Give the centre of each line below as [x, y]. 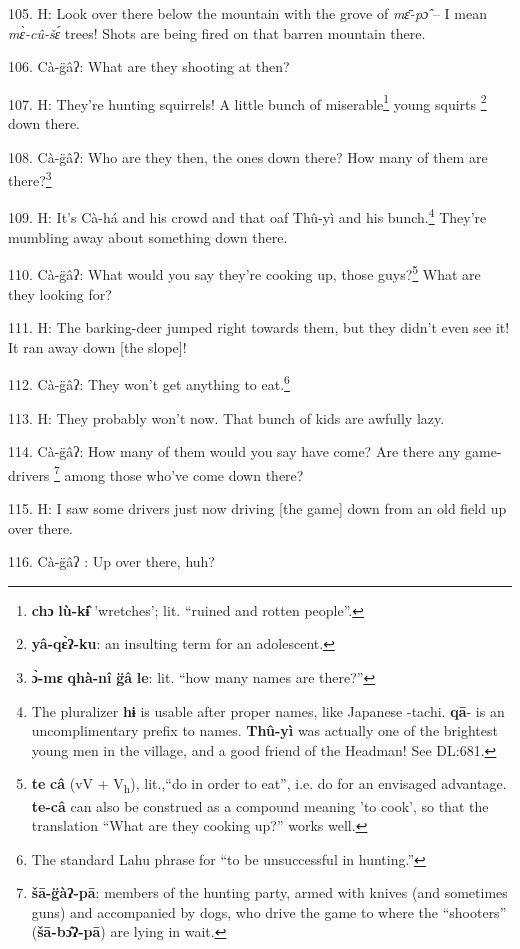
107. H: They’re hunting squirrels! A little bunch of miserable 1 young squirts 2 [247, 102]
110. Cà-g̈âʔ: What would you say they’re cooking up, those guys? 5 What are [244, 272]
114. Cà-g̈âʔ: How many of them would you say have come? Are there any [234, 451]
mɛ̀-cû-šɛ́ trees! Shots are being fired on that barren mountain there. [217, 32]
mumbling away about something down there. [148, 236]
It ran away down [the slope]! [97, 346]
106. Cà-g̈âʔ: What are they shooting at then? [149, 66]
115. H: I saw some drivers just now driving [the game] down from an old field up [257, 508]
